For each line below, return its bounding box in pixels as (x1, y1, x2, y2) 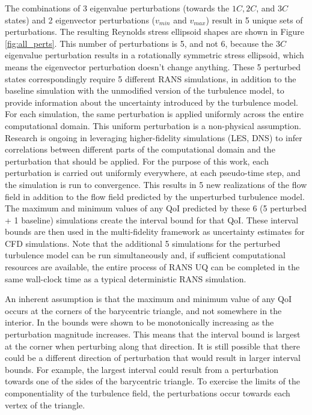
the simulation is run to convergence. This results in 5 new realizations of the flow (5, 178, 307, 190)
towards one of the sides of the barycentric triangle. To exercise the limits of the (5, 375, 300, 387)
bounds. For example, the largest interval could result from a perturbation (5, 363, 278, 375)
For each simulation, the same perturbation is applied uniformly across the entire (5, 108, 304, 120)
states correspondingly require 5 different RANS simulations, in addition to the (5, 72, 296, 85)
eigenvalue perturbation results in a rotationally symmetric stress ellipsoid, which (5, 49, 304, 61)
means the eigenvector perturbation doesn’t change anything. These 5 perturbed (5, 60, 301, 73)
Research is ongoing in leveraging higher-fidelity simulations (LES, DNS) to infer (5, 131, 302, 144)
